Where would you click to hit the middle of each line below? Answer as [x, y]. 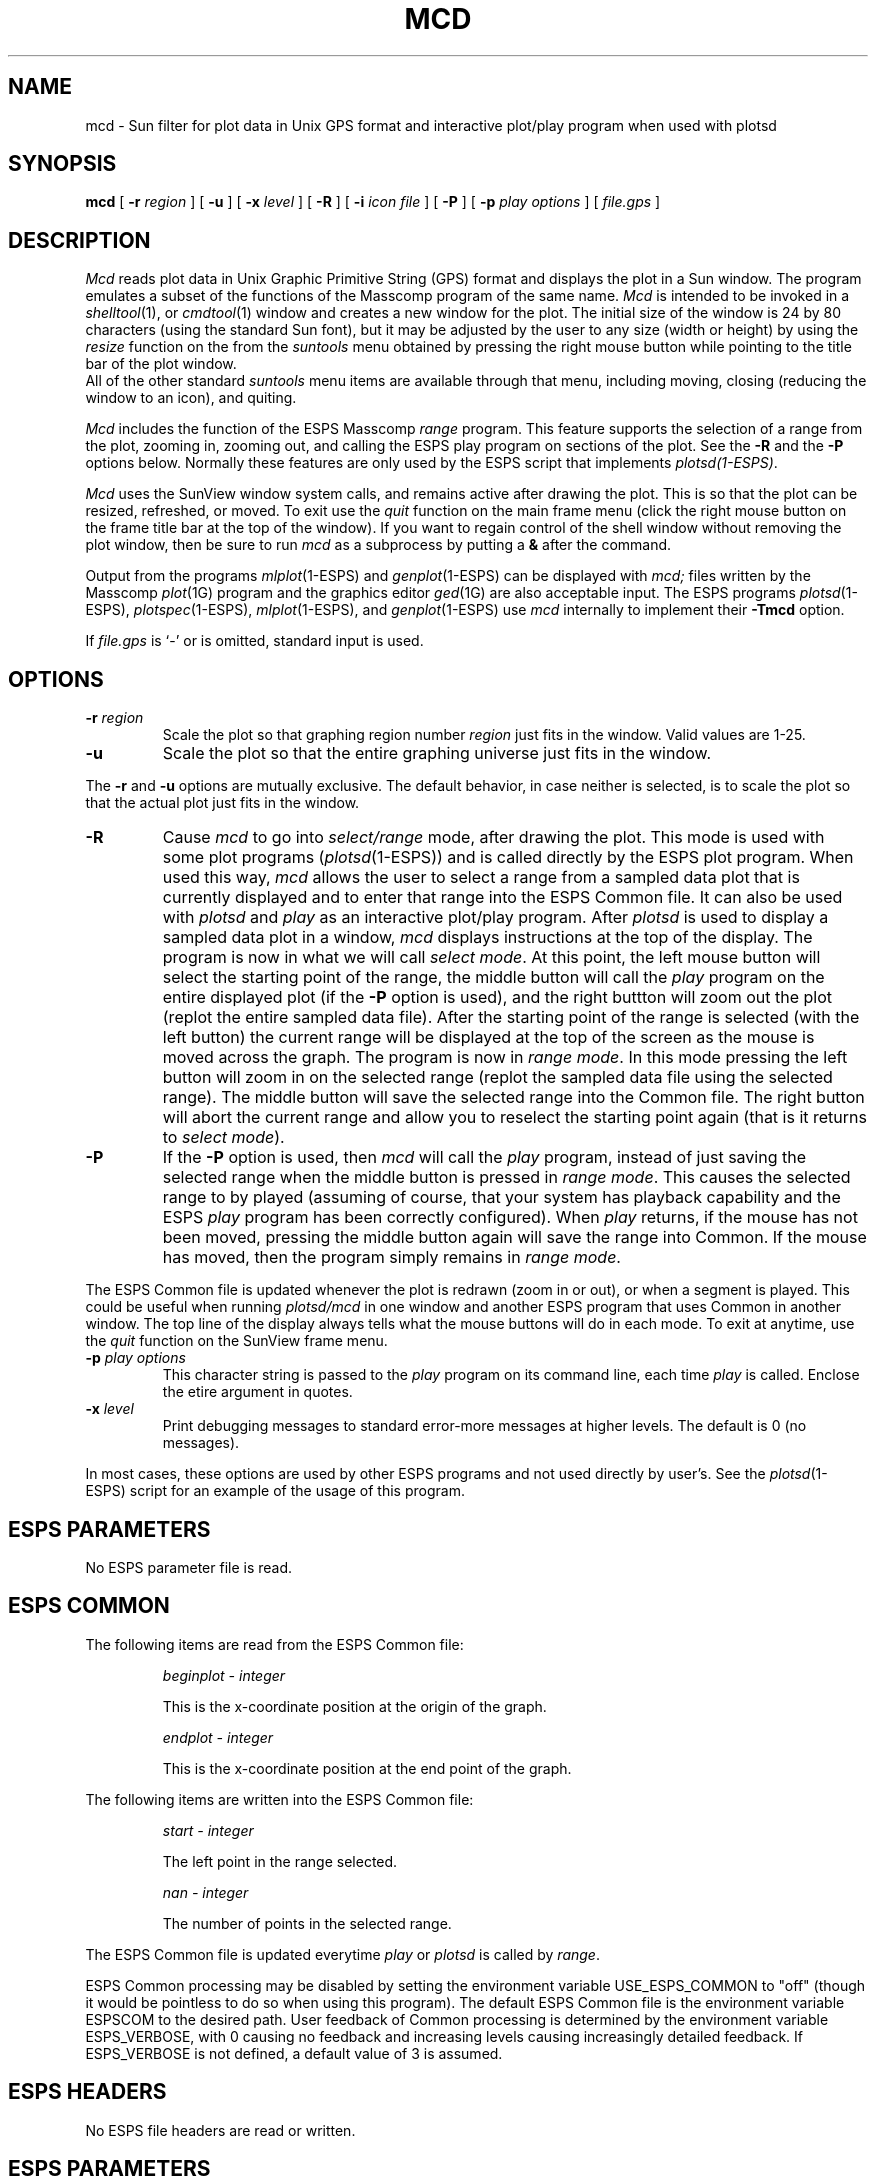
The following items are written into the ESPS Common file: [279, 1799]
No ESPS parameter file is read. [189, 1567]
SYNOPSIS [62, 164]
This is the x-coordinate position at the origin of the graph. [354, 1706]
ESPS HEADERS [87, 2092]
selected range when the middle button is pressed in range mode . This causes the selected [506, 1177]
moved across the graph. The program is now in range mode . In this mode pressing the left [505, 1057]
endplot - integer [218, 1737]
